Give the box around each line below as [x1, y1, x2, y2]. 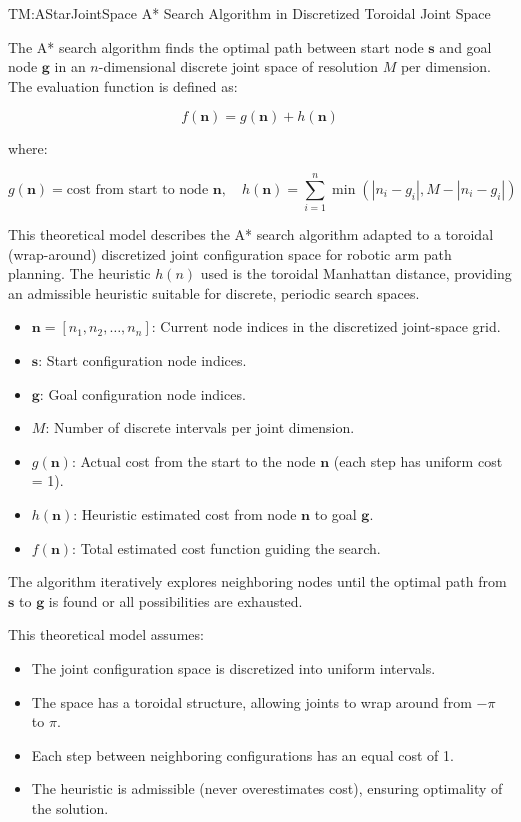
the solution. [31, 797, 109, 818]
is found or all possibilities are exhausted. [48, 590, 303, 611]
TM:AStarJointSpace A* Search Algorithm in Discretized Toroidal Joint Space [8, 3, 491, 23]
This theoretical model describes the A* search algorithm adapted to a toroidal [8, 224, 494, 245]
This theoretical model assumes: [8, 624, 204, 645]
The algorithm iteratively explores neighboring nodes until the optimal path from [8, 571, 507, 592]
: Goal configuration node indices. [39, 383, 246, 404]
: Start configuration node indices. [38, 350, 247, 371]
